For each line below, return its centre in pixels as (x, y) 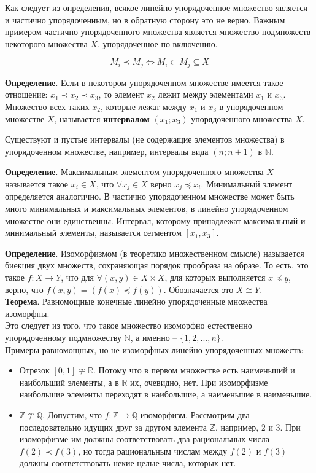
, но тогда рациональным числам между (152, 451)
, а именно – (154, 337)
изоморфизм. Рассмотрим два (195, 414)
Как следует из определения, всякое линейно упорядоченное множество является (156, 7)
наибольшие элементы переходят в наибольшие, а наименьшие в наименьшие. (166, 394)
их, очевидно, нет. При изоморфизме (199, 382)
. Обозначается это (198, 289)
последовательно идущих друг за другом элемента (113, 427)
